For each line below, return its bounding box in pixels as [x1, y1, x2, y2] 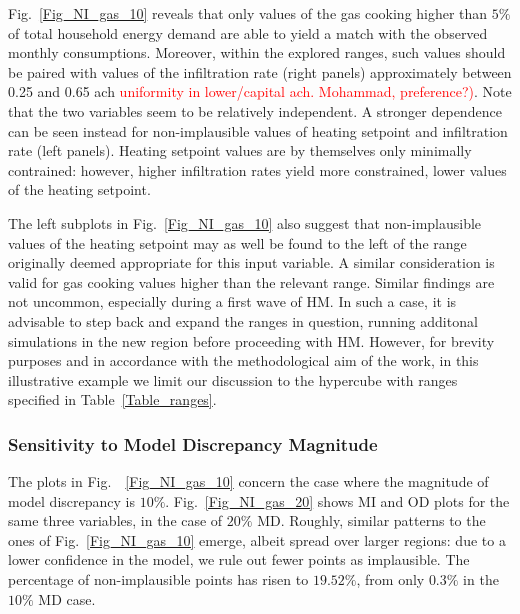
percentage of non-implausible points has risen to [8, 569, 309, 590]
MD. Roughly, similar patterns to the [257, 510, 486, 531]
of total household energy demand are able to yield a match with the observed [8, 22, 488, 43]
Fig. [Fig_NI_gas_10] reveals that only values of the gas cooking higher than [8, 3, 488, 23]
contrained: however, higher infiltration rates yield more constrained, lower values [8, 159, 507, 180]
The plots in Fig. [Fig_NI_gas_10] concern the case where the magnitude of [8, 471, 489, 492]
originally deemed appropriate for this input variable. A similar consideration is [8, 252, 495, 273]
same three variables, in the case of [8, 510, 223, 531]
